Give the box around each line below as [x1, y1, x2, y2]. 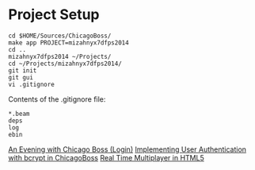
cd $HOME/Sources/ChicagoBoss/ [8, 32, 112, 40]
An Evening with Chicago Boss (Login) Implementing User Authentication [8, 145, 247, 154]
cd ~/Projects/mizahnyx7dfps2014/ [8, 60, 123, 68]
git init [8, 66, 37, 75]
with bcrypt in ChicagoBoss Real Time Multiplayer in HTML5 [8, 153, 204, 162]
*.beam [8, 110, 30, 118]
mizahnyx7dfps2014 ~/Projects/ [8, 52, 112, 60]
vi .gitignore [8, 80, 55, 88]
